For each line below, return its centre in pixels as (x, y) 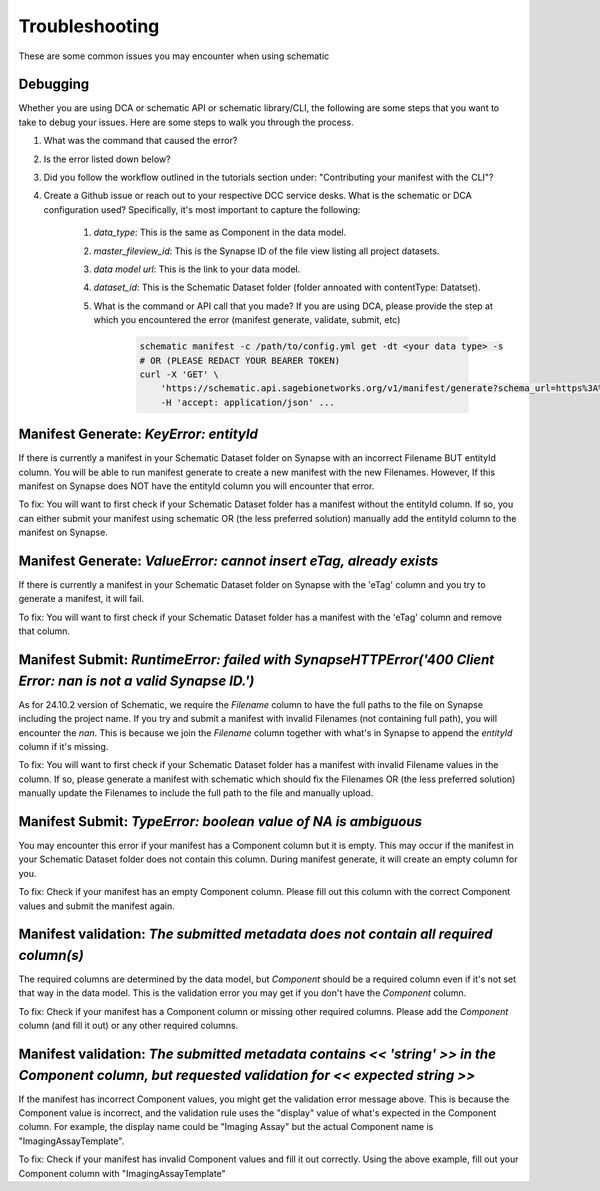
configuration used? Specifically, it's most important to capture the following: (202, 209)
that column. (44, 631)
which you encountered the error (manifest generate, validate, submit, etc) (247, 320)
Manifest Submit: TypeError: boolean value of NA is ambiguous (220, 821)
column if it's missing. (63, 746)
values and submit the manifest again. (96, 906)
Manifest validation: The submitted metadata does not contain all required (256, 934)
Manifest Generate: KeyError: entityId (138, 434)
